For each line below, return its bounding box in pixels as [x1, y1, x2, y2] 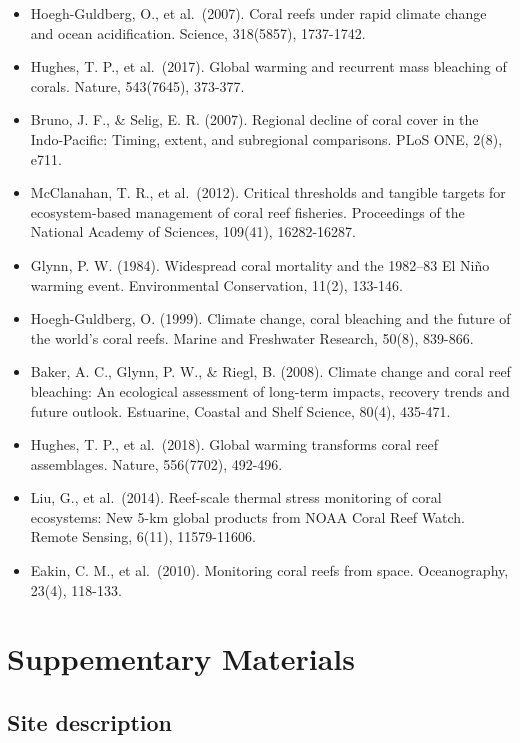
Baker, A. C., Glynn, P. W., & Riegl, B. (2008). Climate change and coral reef [30, 361, 511, 382]
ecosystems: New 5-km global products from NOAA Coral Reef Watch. [30, 506, 465, 527]
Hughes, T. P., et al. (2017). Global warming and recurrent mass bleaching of [30, 56, 507, 77]
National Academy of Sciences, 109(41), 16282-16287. [30, 221, 356, 242]
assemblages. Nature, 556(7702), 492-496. [30, 453, 283, 474]
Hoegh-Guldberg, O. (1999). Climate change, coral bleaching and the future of [30, 308, 511, 329]
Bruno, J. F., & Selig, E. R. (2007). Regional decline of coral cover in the [30, 109, 479, 130]
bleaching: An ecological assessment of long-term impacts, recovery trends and [30, 380, 510, 401]
